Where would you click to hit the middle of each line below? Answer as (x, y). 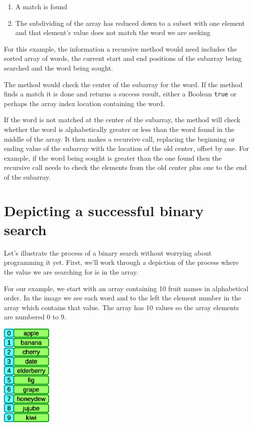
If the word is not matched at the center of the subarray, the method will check (122, 120)
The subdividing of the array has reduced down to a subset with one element (130, 23)
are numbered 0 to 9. (35, 317)
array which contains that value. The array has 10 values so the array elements (122, 307)
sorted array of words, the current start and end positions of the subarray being (123, 58)
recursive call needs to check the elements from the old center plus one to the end (125, 167)
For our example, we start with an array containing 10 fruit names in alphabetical (126, 288)
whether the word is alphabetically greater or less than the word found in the (119, 129)
